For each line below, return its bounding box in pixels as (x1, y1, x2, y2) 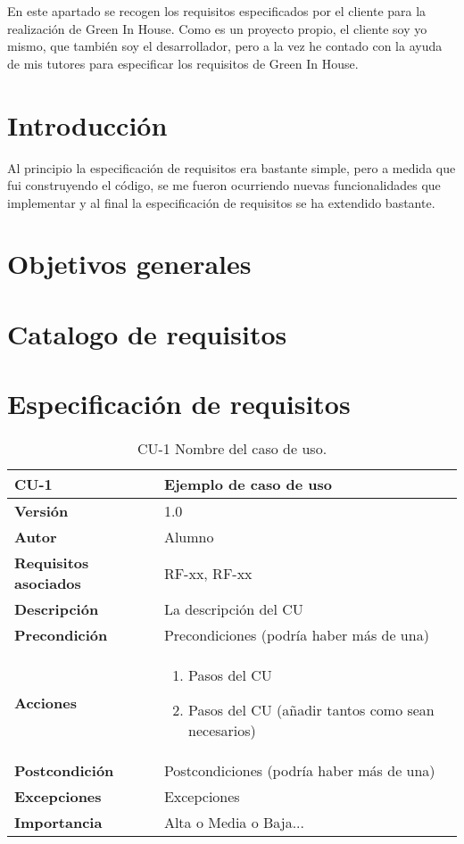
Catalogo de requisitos (7, 315, 287, 352)
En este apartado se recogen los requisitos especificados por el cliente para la (7, 2, 427, 20)
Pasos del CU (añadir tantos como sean (188, 699, 435, 721)
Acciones (14, 692, 77, 714)
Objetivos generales (7, 245, 252, 282)
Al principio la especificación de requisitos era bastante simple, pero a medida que (7, 158, 456, 177)
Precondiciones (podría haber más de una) (163, 625, 429, 646)
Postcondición (14, 760, 114, 782)
